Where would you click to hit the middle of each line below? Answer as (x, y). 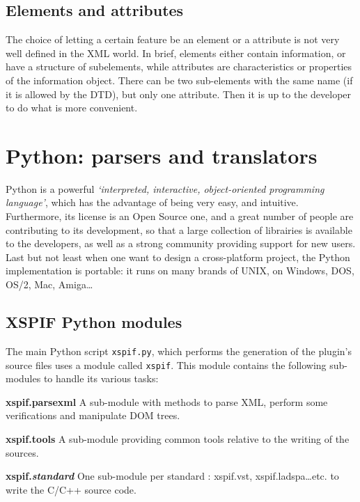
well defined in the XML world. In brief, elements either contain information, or (176, 53)
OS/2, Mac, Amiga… (49, 284)
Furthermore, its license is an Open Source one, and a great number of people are (180, 216)
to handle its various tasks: (101, 378)
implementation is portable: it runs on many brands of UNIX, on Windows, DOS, (180, 270)
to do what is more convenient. (72, 108)
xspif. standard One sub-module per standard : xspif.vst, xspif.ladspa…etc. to (172, 476)
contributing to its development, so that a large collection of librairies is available (179, 229)
